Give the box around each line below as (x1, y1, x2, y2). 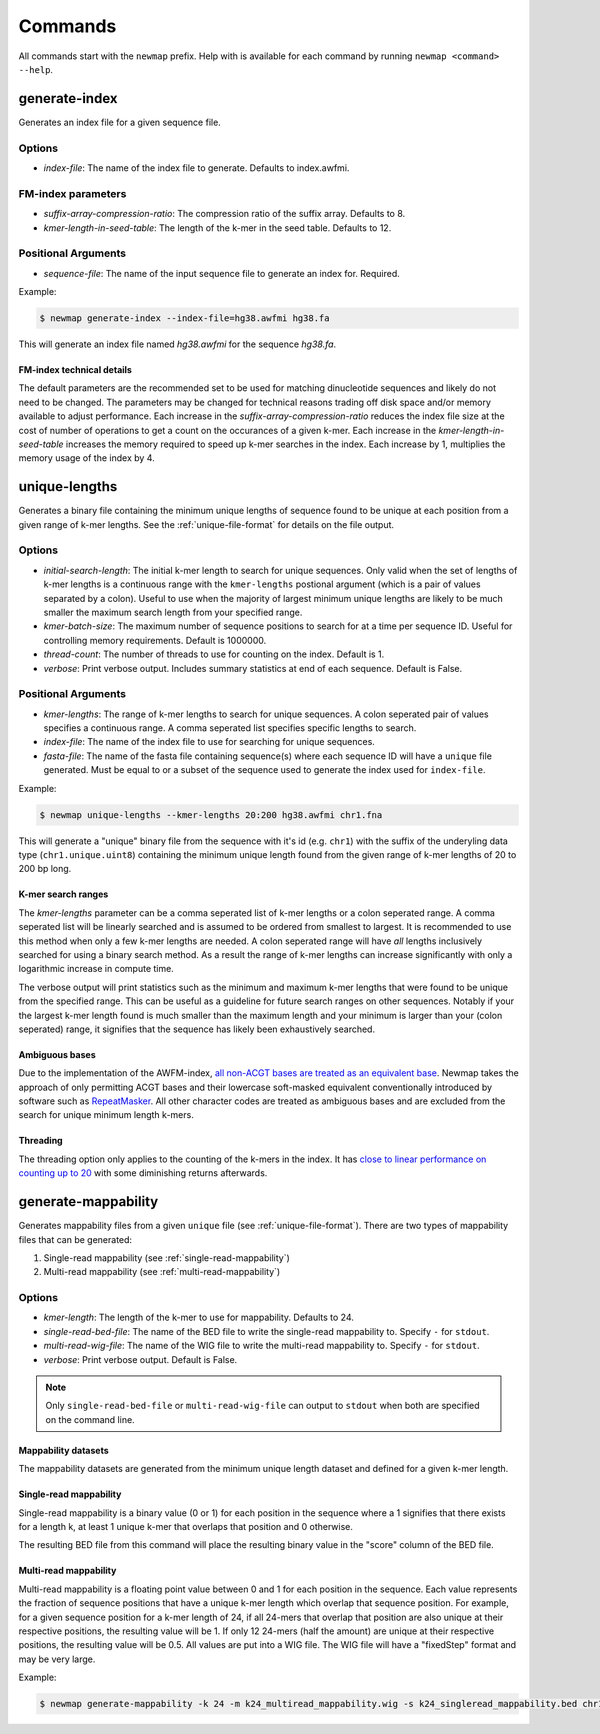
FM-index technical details (18, 364, 132, 376)
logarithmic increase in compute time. (18, 963, 174, 975)
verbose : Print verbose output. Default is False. (43, 1353, 238, 1365)
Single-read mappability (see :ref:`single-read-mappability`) (43, 1251, 290, 1264)
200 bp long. (18, 863, 72, 875)
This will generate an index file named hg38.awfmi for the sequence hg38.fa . (18, 338, 337, 350)
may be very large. (18, 1653, 96, 1665)
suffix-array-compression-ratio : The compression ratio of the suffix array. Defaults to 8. (43, 208, 406, 220)
